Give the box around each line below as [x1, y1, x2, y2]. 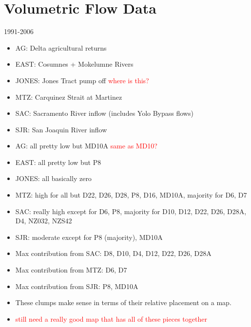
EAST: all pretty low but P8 [15, 157, 101, 167]
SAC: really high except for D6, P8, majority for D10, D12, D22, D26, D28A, [15, 206, 247, 216]
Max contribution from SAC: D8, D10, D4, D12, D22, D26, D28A [15, 248, 212, 258]
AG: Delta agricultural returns [15, 42, 107, 53]
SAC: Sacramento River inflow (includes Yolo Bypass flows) [15, 108, 193, 118]
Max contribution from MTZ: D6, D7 [15, 265, 127, 275]
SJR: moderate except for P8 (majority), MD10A [15, 232, 163, 242]
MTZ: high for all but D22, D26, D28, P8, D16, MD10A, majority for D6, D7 [15, 190, 247, 200]
